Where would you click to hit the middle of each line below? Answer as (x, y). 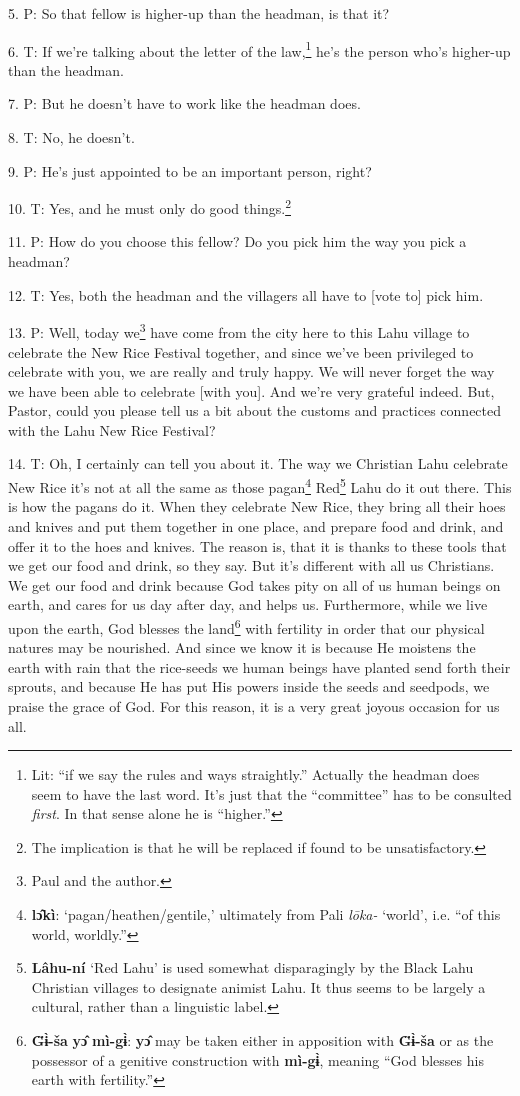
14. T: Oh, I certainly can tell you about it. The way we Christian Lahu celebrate (258, 463)
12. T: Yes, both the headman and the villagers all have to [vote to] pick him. (246, 294)
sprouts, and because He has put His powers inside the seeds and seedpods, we (249, 686)
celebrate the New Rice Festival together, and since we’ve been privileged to (241, 351)
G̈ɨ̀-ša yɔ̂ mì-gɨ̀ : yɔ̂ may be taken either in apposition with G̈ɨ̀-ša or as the (262, 1040)
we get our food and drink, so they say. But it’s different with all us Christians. (251, 565)
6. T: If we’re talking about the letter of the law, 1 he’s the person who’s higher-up (259, 49)
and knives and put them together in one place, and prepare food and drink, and (256, 525)
